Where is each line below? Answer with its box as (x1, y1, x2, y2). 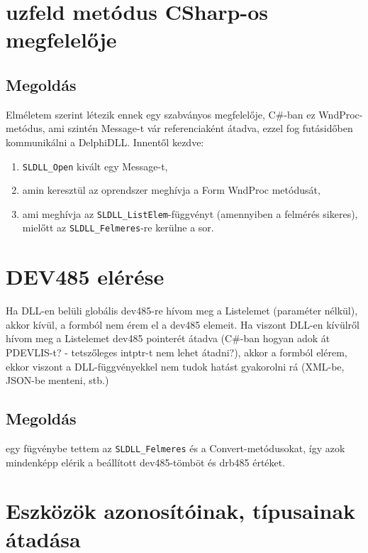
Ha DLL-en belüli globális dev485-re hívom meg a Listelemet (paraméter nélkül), (6, 303, 358, 318)
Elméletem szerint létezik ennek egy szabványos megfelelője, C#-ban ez (6, 106, 316, 121)
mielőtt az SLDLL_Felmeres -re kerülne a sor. (22, 220, 214, 235)
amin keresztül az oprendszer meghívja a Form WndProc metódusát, (22, 182, 320, 197)
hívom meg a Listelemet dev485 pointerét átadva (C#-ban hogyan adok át (6, 331, 330, 346)
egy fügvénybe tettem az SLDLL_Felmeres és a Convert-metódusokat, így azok (6, 441, 345, 455)
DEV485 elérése (6, 262, 165, 291)
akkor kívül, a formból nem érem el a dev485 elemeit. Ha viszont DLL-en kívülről (6, 317, 359, 332)
